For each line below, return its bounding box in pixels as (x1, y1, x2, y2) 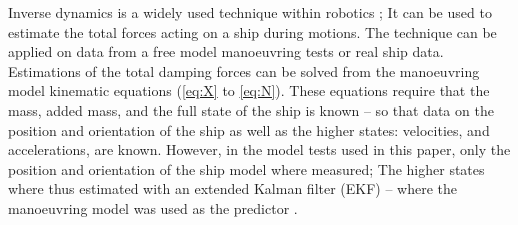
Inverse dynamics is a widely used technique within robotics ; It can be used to (8, 2, 492, 22)
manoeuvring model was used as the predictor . (8, 197, 298, 218)
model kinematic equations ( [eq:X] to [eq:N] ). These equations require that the (8, 80, 490, 101)
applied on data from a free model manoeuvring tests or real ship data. (8, 41, 444, 62)
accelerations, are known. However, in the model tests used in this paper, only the (8, 139, 511, 160)
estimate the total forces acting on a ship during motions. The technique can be (8, 21, 497, 42)
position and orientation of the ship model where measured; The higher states (8, 158, 485, 179)
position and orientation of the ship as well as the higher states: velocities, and (8, 119, 490, 140)
